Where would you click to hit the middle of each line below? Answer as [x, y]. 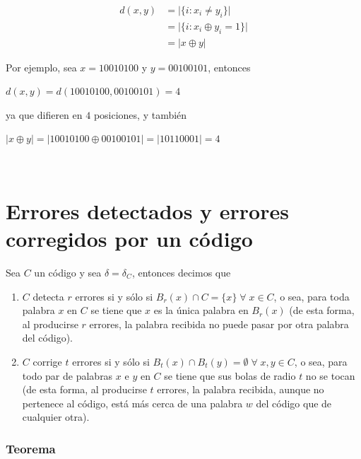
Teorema [31, 448]
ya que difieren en [44, 114]
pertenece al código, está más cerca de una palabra [132, 403]
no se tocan [330, 375]
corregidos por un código [129, 239]
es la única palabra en [201, 310]
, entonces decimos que [181, 272]
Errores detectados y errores [147, 210]
